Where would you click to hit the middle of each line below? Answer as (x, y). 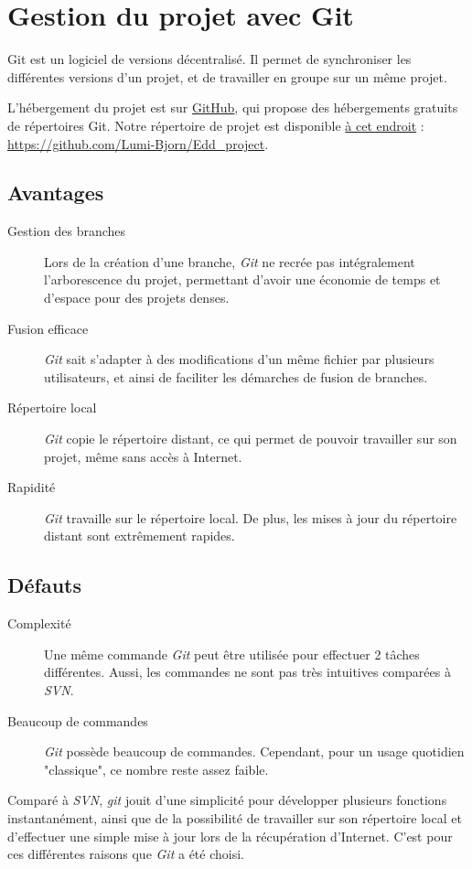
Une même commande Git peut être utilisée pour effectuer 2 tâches (232, 654)
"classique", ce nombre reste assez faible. (156, 769)
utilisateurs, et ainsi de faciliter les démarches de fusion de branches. (236, 376)
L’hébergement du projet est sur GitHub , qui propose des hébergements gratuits (233, 107)
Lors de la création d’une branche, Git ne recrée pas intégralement (230, 261)
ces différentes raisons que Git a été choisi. (126, 854)
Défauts (45, 585)
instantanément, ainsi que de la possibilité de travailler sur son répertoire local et (235, 817)
